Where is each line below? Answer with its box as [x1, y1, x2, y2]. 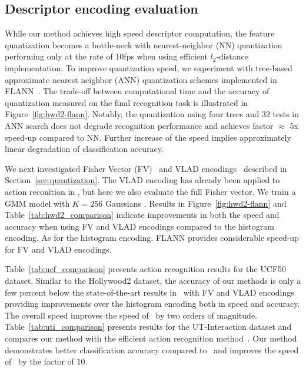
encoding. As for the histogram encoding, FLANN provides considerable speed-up [5, 231, 299, 244]
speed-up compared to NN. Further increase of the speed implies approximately [5, 131, 291, 143]
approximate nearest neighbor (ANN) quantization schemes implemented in [5, 73, 277, 85]
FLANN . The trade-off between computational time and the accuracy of [5, 85, 270, 97]
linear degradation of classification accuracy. [5, 143, 164, 155]
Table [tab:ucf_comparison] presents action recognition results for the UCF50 [5, 263, 286, 275]
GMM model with [5, 197, 70, 209]
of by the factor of [5, 355, 74, 367]
